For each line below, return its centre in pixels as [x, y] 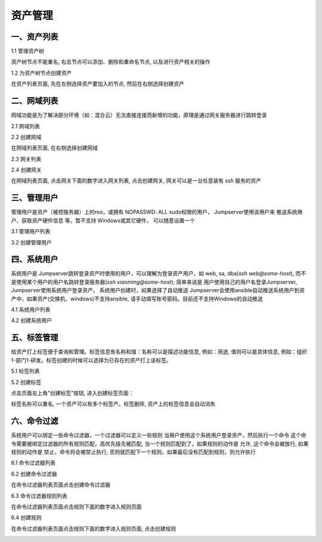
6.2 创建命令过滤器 [34, 473]
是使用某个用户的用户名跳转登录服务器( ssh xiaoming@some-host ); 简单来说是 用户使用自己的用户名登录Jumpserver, [154, 282]
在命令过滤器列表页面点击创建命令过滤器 [61, 485]
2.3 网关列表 [26, 159]
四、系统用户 [35, 259]
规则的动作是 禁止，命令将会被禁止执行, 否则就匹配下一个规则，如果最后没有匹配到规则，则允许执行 [133, 452]
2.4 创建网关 [26, 170]
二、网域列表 [35, 101]
